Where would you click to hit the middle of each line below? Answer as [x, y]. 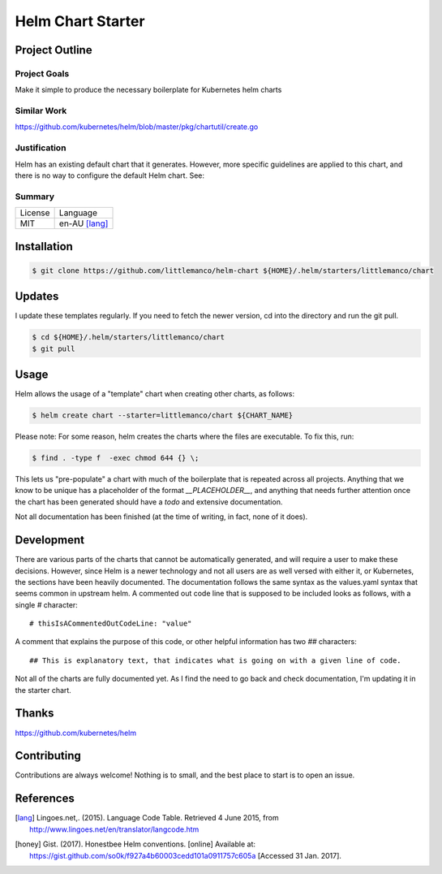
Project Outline [54, 50]
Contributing [48, 756]
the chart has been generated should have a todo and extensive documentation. [149, 502]
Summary [35, 197]
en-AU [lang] [84, 223]
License [35, 213]
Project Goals [42, 73]
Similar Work [41, 111]
